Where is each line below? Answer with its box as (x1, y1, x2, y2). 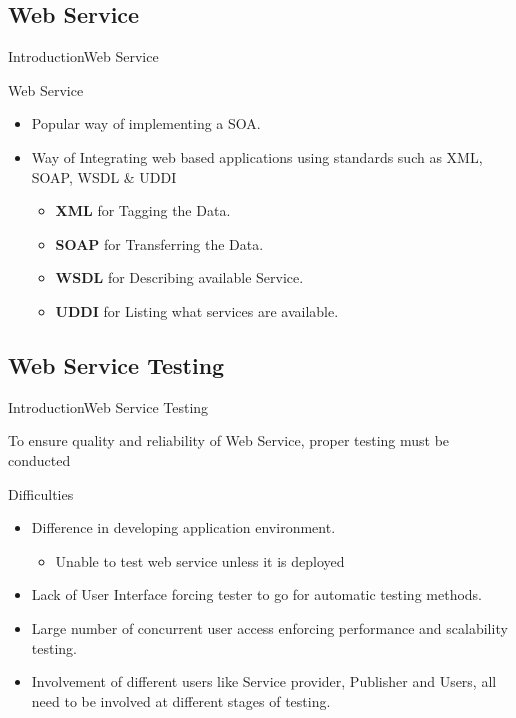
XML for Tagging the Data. (55, 200, 231, 221)
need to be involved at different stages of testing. (31, 690, 331, 711)
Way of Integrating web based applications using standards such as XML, (31, 146, 483, 167)
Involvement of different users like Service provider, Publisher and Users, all (31, 671, 497, 692)
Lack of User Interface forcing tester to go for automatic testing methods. (31, 584, 483, 605)
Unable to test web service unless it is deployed (55, 550, 345, 571)
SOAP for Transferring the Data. (55, 233, 264, 254)
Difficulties (8, 483, 74, 504)
